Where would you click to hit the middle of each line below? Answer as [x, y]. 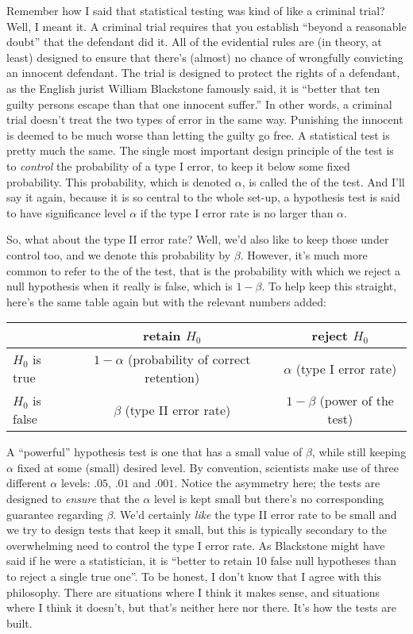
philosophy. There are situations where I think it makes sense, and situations [193, 592]
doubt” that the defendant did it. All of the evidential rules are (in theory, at [194, 42]
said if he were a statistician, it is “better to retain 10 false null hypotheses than [202, 561]
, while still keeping [359, 452]
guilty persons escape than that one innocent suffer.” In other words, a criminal [199, 104]
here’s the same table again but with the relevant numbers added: [166, 301]
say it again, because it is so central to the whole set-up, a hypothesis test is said [203, 197]
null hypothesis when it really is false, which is [120, 286]
